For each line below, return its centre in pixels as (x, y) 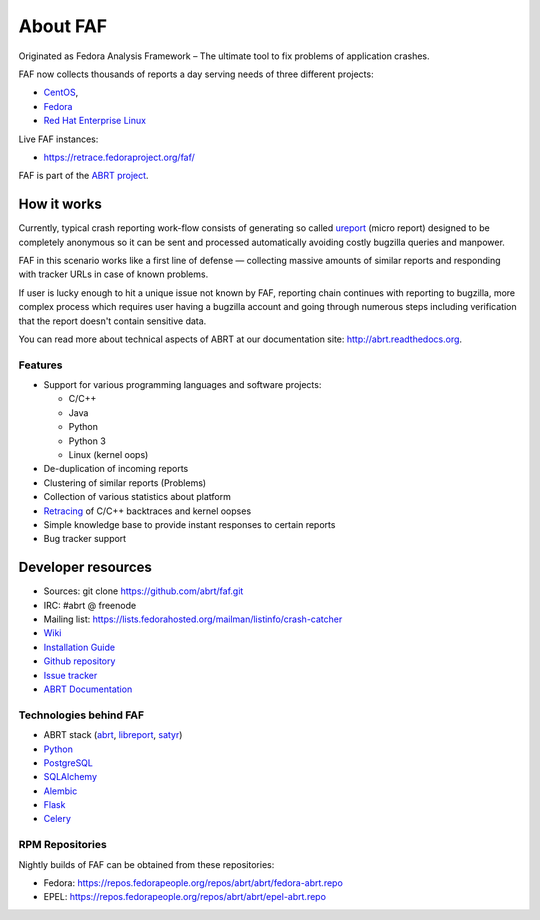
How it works (60, 204)
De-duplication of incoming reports (116, 469)
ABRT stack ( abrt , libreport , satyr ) (113, 735)
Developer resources (85, 567)
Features (40, 365)
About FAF (63, 26)
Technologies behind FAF (81, 715)
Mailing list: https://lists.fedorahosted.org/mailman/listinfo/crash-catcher (193, 619)
